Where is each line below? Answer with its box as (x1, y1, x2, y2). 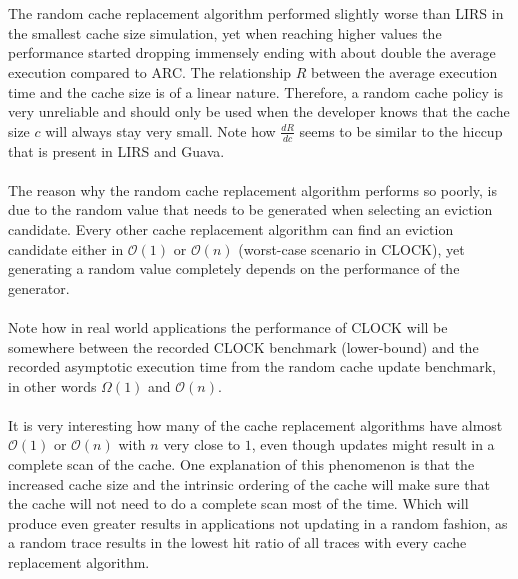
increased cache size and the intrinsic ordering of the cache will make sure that (8, 473, 490, 494)
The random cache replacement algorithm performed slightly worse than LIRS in (8, 3, 504, 24)
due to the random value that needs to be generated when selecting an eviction (8, 199, 493, 220)
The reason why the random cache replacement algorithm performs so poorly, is (8, 179, 498, 200)
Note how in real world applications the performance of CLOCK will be (8, 316, 448, 337)
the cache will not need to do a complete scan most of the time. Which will (8, 493, 469, 514)
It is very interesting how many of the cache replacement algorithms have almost (8, 414, 503, 435)
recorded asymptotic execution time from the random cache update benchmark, (8, 356, 496, 377)
